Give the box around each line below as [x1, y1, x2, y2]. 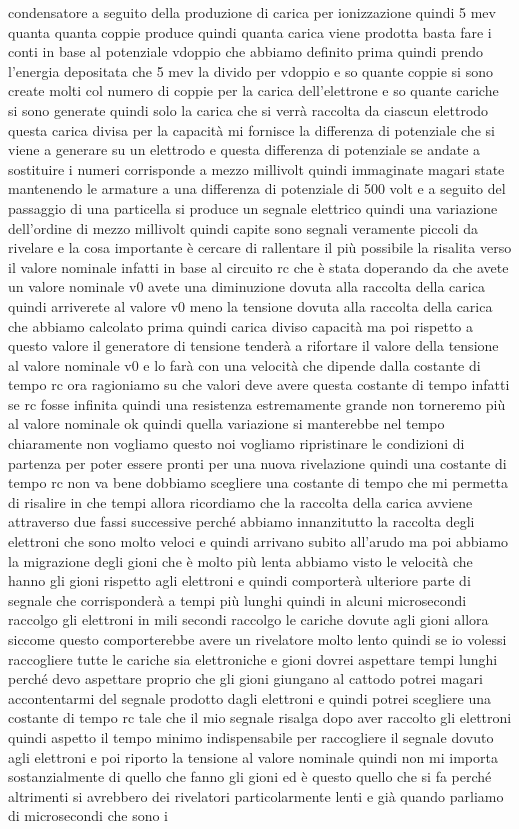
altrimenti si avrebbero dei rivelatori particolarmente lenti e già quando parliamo [8, 785, 504, 806]
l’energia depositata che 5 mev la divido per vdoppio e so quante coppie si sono [8, 60, 493, 81]
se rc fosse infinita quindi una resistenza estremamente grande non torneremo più [8, 393, 506, 414]
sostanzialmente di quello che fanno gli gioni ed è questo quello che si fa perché [8, 766, 492, 787]
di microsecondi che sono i [8, 805, 169, 826]
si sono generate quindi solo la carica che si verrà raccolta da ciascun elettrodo [8, 99, 489, 120]
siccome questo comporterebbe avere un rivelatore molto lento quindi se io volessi [8, 629, 507, 649]
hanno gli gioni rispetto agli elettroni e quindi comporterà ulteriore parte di [8, 570, 471, 591]
